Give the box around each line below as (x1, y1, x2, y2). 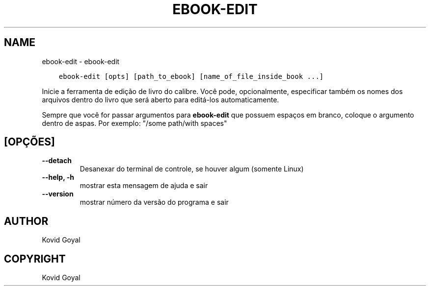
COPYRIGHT (4, 252, 66, 265)
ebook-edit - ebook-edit (42, 57, 120, 66)
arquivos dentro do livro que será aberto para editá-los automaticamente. (42, 95, 279, 104)
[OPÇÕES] (4, 136, 55, 148)
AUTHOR (4, 215, 49, 227)
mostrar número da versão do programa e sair (80, 198, 229, 207)
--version (42, 190, 74, 198)
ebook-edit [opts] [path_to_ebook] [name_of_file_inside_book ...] (58, 72, 324, 80)
